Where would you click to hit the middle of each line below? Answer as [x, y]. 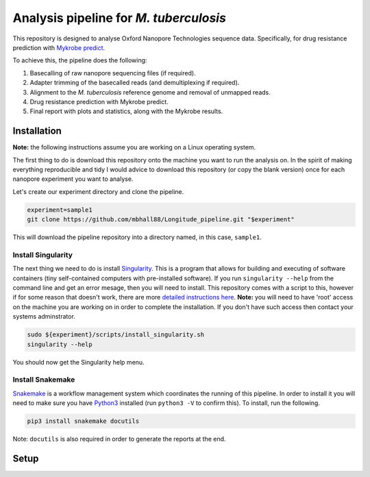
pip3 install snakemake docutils [83, 421]
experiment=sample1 [60, 210]
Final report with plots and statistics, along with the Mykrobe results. [126, 111]
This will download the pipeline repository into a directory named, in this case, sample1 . [137, 237]
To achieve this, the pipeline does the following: [80, 60]
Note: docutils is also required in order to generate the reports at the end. [119, 439]
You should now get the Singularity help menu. [78, 362]
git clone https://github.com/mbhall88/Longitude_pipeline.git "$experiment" [161, 220]
